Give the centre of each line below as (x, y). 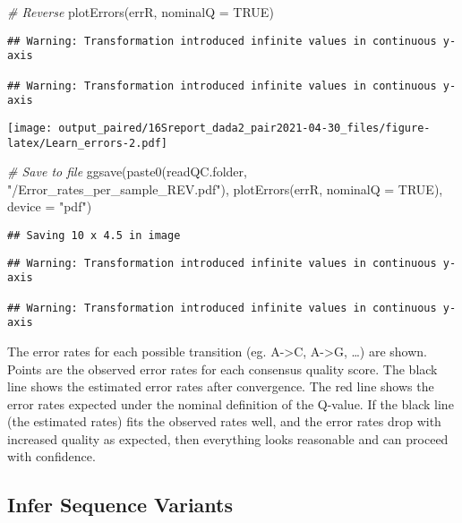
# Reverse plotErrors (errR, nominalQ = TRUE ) (141, 12)
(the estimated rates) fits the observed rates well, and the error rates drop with (224, 421)
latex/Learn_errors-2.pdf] (87, 143)
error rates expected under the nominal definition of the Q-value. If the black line (231, 403)
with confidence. (51, 456)
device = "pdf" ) (50, 206)
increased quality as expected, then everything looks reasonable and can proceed (228, 438)
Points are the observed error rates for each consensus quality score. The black (222, 369)
